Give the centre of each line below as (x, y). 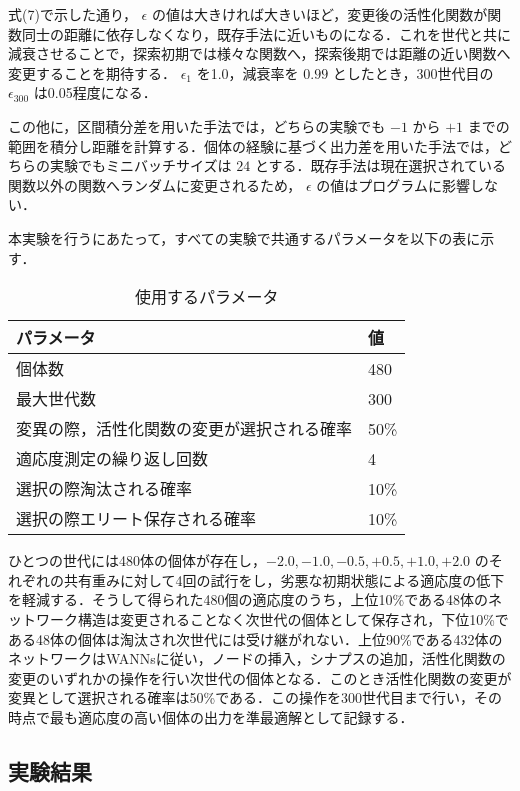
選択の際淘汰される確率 (104, 489)
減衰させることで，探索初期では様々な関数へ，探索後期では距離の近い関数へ (259, 53)
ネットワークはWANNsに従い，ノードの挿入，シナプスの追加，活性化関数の (257, 658)
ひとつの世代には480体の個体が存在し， (137, 560)
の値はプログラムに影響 (393, 184)
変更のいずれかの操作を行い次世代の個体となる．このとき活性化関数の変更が (260, 677)
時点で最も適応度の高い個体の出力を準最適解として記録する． (211, 716)
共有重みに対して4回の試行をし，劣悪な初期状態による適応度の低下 (284, 579)
